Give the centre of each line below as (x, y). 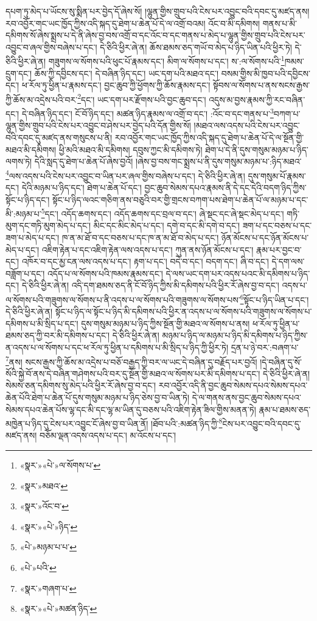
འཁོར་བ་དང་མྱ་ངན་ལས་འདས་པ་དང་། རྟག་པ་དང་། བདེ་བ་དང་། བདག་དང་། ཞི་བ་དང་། (145, 261)
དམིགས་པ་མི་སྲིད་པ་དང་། (42, 323)
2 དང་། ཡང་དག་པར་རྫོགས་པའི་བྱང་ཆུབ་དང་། (142, 98)
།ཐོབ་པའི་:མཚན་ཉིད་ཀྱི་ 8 (187, 422)
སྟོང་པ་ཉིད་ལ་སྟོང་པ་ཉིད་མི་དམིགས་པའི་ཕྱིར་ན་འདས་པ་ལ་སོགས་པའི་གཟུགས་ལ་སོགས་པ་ (183, 311)
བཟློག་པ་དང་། (25, 273)
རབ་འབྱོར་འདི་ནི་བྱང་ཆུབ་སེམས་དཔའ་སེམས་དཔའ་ (233, 385)
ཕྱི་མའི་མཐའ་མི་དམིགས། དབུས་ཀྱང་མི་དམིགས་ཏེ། (131, 149)
